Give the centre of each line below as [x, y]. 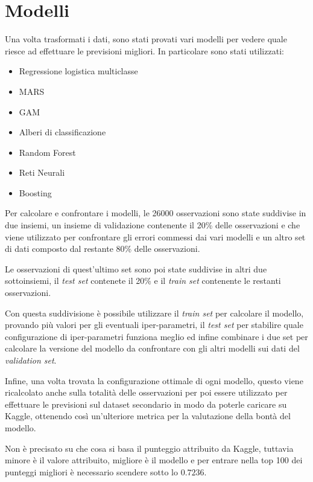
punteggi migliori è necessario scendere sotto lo [91, 471]
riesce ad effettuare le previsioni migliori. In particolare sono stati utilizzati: [144, 50]
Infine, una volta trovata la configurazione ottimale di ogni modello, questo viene [154, 380]
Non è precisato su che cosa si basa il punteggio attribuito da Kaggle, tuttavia [149, 448]
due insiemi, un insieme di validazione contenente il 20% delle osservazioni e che [153, 225]
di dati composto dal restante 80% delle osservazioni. [103, 249]
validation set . [31, 360]
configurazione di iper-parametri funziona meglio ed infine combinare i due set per [156, 336]
